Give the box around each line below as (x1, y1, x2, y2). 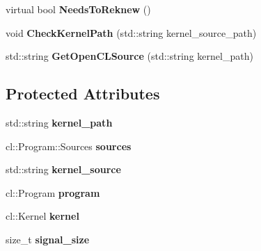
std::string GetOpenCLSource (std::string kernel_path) (6, 49, 253, 63)
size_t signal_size (6, 232, 90, 246)
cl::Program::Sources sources (6, 138, 132, 153)
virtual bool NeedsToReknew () (6, 2, 151, 16)
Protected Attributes (6, 83, 160, 104)
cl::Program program (6, 185, 100, 200)
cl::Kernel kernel (6, 209, 79, 223)
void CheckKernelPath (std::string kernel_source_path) (6, 25, 257, 40)
